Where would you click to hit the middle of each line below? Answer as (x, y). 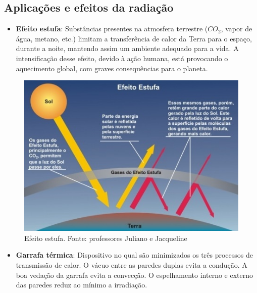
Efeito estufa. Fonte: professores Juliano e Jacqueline (106, 238)
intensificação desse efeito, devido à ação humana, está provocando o (122, 58)
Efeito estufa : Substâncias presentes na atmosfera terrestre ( (112, 29)
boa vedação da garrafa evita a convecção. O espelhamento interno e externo (134, 275)
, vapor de (237, 29)
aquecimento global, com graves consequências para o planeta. (112, 68)
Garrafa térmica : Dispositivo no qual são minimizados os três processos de (134, 255)
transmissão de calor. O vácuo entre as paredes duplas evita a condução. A (132, 265)
